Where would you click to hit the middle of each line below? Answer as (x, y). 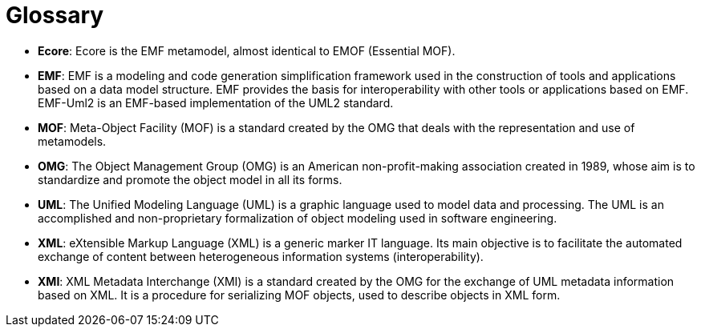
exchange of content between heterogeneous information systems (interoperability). (261, 256)
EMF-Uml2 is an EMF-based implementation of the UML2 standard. (216, 102)
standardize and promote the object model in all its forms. (190, 179)
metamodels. (72, 141)
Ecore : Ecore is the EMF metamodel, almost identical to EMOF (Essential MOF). (247, 50)
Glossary (55, 15)
